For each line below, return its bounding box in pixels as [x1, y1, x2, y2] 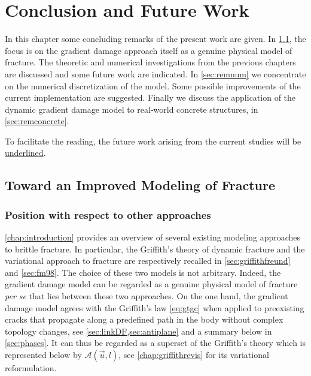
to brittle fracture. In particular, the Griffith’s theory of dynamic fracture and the [5, 242, 305, 255]
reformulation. [5, 362, 57, 374]
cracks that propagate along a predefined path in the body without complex [5, 313, 283, 326]
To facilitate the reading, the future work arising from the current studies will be [5, 134, 301, 147]
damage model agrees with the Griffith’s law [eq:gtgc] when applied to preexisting [5, 301, 304, 314]
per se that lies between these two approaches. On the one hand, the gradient [5, 290, 288, 302]
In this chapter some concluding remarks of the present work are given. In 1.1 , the [5, 32, 306, 45]
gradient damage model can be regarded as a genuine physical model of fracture [5, 278, 298, 290]
